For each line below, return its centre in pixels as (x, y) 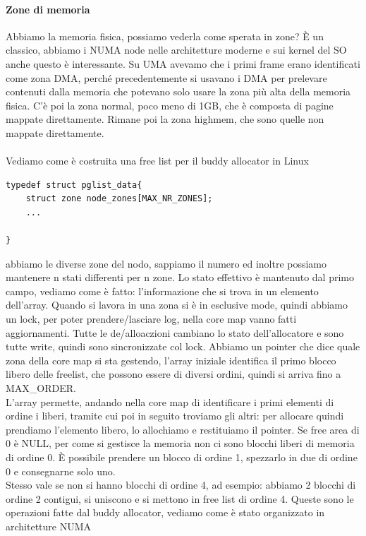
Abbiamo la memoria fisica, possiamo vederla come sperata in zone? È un (165, 36)
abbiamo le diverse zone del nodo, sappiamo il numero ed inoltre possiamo (166, 263)
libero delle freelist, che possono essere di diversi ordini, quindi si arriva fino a (173, 374)
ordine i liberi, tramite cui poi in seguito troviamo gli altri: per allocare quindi (175, 416)
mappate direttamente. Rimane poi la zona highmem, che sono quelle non (165, 119)
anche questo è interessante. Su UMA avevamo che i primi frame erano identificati (183, 63)
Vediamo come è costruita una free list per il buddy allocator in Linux (157, 161)
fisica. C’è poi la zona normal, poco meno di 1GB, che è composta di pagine (170, 105)
